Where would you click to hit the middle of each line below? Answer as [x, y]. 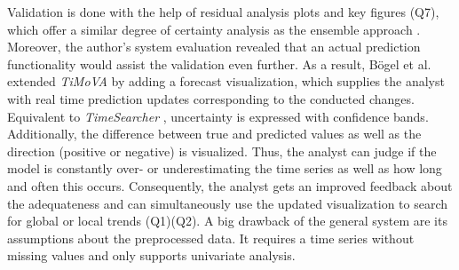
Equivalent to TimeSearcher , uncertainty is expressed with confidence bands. [218, 116]
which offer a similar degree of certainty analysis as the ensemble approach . [214, 29]
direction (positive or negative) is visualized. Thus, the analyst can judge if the [222, 151]
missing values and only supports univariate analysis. [151, 255]
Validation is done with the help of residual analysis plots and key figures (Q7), [223, 12]
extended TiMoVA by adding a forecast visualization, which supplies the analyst [226, 81]
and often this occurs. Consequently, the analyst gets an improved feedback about [230, 185]
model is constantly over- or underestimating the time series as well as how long [225, 168]
